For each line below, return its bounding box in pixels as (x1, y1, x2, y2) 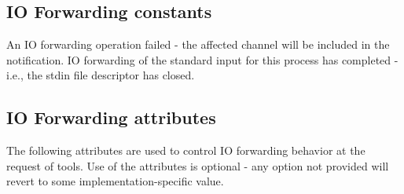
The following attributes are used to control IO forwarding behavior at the (6, 142, 365, 159)
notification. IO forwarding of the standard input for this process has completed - (6, 51, 398, 68)
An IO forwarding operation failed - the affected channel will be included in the (6, 36, 390, 53)
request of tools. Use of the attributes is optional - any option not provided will (6, 157, 389, 174)
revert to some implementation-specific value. (6, 173, 224, 189)
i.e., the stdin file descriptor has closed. (6, 67, 195, 83)
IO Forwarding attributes (6, 105, 216, 130)
